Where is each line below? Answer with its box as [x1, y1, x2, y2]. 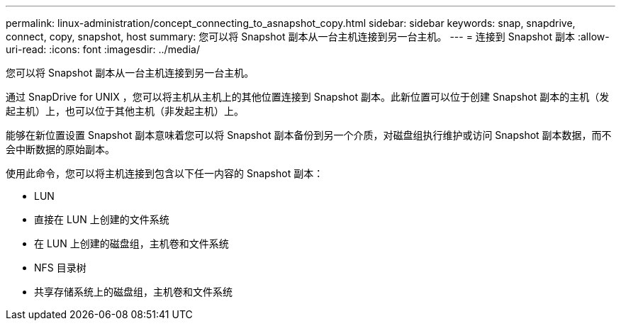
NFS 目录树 [34, 262, 86, 274]
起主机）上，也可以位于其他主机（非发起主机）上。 [6, 105, 244, 117]
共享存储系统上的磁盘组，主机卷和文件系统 [34, 286, 233, 298]
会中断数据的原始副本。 [6, 143, 115, 155]
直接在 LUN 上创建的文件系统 [34, 213, 169, 225]
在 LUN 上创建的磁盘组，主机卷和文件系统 [34, 237, 229, 249]
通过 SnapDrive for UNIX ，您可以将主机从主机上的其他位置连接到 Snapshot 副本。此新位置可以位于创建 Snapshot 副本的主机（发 [6, 91, 610, 103]
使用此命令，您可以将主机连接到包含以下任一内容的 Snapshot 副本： [6, 167, 324, 179]
